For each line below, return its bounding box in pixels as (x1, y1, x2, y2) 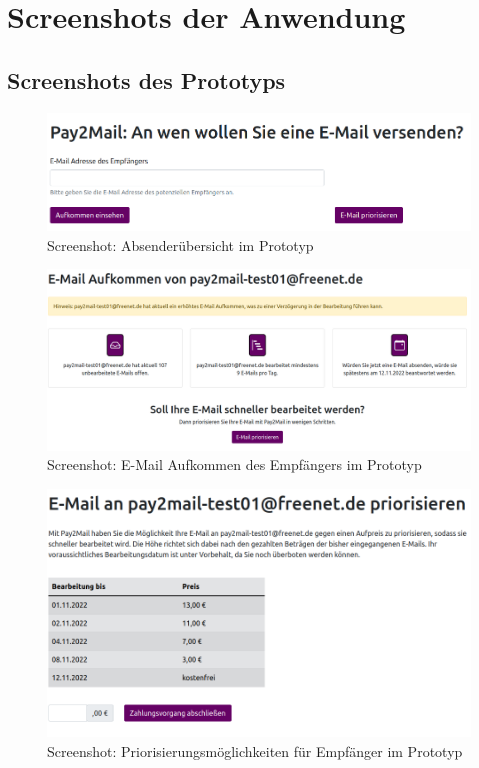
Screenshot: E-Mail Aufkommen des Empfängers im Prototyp (47, 454, 422, 475)
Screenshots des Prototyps (7, 64, 286, 95)
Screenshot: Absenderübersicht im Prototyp (47, 234, 314, 255)
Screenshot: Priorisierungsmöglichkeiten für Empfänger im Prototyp (47, 740, 463, 761)
